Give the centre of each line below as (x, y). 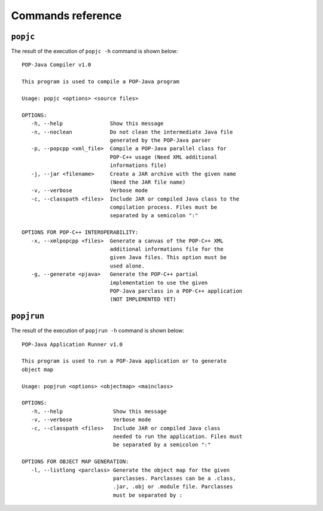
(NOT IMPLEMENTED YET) (143, 299)
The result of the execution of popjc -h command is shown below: (95, 51)
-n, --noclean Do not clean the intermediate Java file (132, 132)
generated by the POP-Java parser (160, 140)
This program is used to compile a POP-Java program (100, 82)
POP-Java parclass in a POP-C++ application (176, 291)
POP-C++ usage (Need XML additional (164, 157)
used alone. (127, 266)
